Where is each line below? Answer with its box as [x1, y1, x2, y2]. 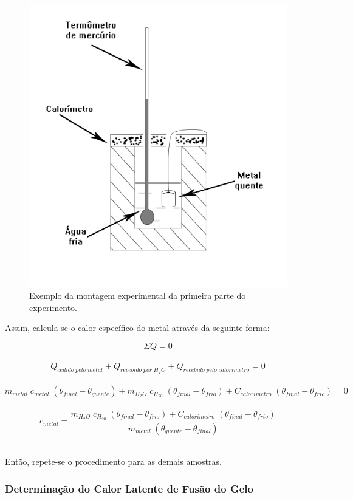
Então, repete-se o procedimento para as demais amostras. [5, 455, 222, 468]
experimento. [29, 301, 77, 313]
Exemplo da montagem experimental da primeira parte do [29, 289, 246, 302]
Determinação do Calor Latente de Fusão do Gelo [5, 481, 253, 496]
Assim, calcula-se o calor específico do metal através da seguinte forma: [5, 321, 270, 334]
